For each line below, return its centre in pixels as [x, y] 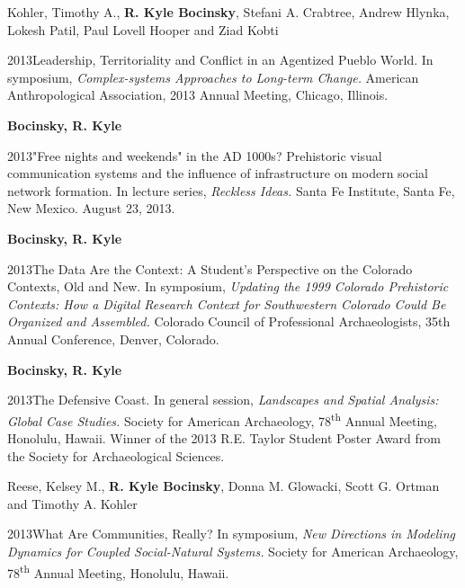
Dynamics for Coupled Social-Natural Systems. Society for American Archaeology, [233, 551]
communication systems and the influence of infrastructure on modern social [218, 173]
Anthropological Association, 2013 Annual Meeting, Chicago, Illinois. [198, 95]
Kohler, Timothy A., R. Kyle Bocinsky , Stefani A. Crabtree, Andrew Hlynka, [228, 12]
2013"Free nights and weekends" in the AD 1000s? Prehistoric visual [195, 155]
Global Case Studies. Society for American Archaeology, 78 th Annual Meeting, [222, 419]
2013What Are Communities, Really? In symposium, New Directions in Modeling [231, 534]
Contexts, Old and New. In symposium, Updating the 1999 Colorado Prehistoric [228, 286]
